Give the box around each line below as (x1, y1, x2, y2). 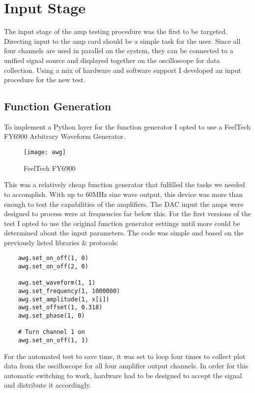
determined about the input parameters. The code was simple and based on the (4, 228, 244, 238)
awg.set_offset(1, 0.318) (18, 304, 103, 311)
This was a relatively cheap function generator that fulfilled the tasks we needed (4, 179, 245, 190)
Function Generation (4, 98, 112, 114)
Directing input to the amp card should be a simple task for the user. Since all (4, 35, 241, 46)
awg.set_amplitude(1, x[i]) (18, 295, 110, 303)
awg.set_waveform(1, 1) (18, 279, 96, 287)
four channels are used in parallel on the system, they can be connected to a (4, 45, 233, 56)
